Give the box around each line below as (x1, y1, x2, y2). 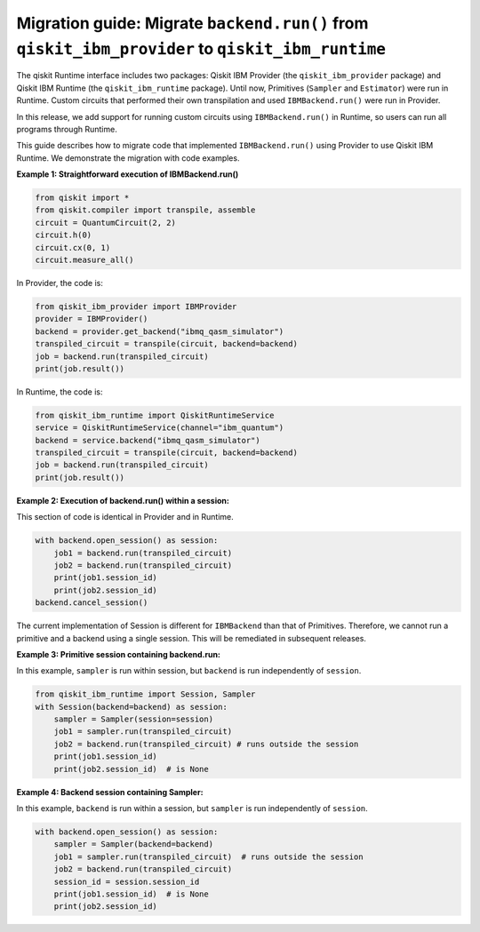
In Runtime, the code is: (16, 386, 103, 397)
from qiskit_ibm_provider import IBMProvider (35, 301, 237, 311)
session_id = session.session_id (53, 876, 200, 887)
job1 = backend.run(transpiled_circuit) (53, 547, 233, 558)
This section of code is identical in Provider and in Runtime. (16, 512, 235, 522)
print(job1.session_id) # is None (53, 888, 209, 899)
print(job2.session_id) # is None (53, 764, 209, 774)
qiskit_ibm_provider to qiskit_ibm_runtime (16, 38, 387, 59)
